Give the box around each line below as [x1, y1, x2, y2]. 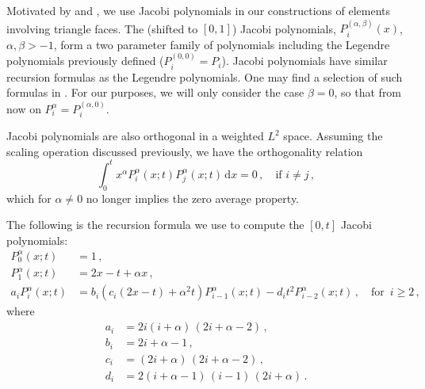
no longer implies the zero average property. [86, 189, 299, 206]
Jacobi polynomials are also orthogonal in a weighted [6, 128, 264, 144]
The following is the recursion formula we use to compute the [6, 216, 304, 233]
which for [6, 189, 52, 206]
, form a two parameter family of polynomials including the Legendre [53, 36, 390, 52]
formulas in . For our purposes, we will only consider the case [6, 84, 304, 101]
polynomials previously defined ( [6, 52, 164, 69]
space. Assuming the [283, 128, 383, 144]
